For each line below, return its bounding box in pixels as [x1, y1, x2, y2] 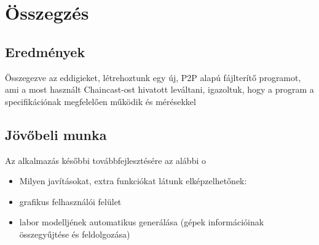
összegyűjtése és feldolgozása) [19, 227, 130, 240]
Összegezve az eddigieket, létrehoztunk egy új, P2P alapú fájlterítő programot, [5, 71, 301, 84]
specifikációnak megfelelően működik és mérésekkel [5, 95, 196, 107]
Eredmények [5, 42, 85, 61]
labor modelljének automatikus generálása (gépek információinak [19, 216, 264, 228]
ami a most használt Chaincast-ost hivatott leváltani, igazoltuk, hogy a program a [5, 83, 314, 96]
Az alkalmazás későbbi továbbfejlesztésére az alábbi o [5, 154, 206, 166]
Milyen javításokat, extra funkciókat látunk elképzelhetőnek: [19, 174, 247, 187]
